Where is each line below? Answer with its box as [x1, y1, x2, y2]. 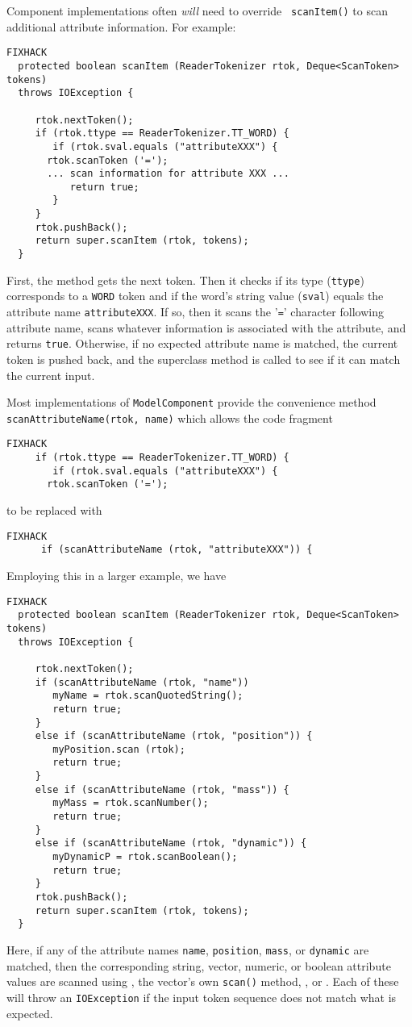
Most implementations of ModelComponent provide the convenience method [6, 394, 377, 411]
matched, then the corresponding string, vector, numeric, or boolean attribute [6, 957, 391, 974]
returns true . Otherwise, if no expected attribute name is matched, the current [6, 335, 398, 352]
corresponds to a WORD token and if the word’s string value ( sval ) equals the [6, 287, 384, 304]
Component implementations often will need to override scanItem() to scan [6, 2, 388, 19]
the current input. [6, 366, 95, 383]
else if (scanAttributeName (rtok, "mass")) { [35, 783, 289, 795]
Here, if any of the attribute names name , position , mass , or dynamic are [6, 941, 369, 958]
